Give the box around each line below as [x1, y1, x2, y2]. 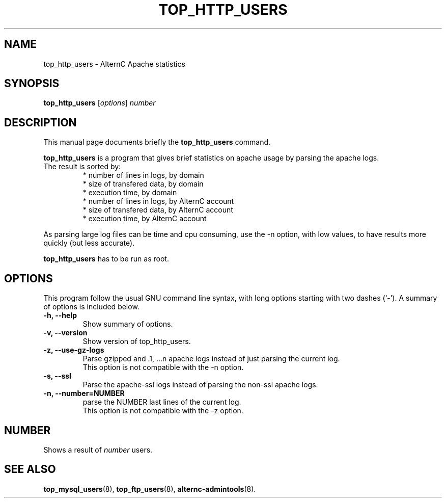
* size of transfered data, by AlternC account [82, 205, 233, 215]
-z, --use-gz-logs [43, 346, 104, 355]
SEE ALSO [4, 463, 56, 476]
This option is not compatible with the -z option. [82, 406, 243, 415]
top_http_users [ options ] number [43, 98, 156, 108]
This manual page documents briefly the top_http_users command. [43, 138, 271, 147]
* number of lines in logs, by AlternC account [82, 197, 234, 206]
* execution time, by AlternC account [82, 214, 207, 223]
